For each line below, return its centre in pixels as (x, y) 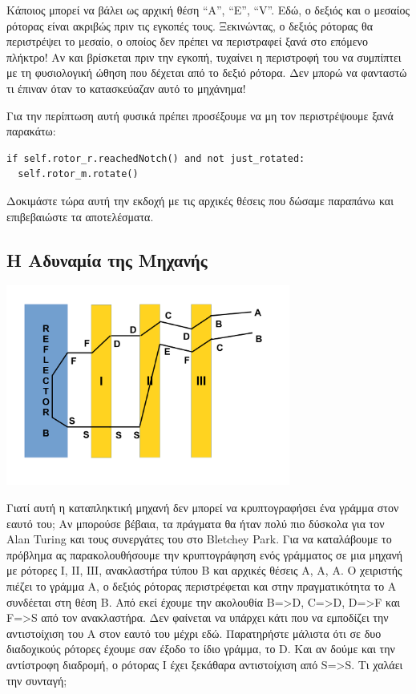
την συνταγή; (37, 680)
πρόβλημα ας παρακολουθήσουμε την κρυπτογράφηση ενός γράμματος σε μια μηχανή (205, 554)
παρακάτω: (31, 131)
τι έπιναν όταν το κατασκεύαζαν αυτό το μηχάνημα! (126, 88)
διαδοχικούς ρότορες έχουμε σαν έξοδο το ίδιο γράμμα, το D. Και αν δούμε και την (201, 649)
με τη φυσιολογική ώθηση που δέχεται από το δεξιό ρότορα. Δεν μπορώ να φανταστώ (207, 73)
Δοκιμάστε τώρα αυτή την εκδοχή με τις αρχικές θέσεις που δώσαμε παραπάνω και (200, 200)
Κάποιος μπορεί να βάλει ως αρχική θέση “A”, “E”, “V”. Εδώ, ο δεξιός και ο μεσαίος (208, 10)
